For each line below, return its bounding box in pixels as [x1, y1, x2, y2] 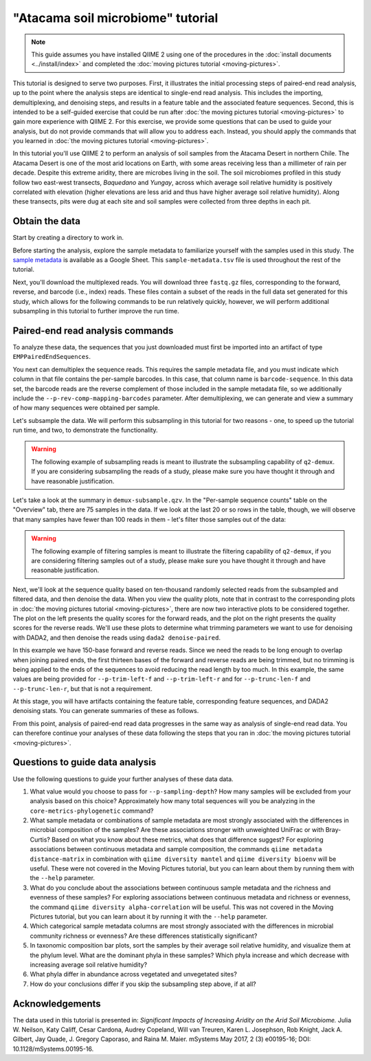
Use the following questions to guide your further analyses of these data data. [12, 774, 234, 783]
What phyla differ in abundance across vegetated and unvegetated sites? [30, 970, 237, 978]
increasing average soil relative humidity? [30, 960, 148, 969]
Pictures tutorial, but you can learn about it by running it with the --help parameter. [30, 912, 268, 921]
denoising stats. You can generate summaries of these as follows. [12, 707, 199, 715]
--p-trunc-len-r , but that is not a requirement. [12, 684, 153, 692]
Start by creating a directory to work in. [12, 234, 124, 242]
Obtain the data [12, 215, 80, 227]
